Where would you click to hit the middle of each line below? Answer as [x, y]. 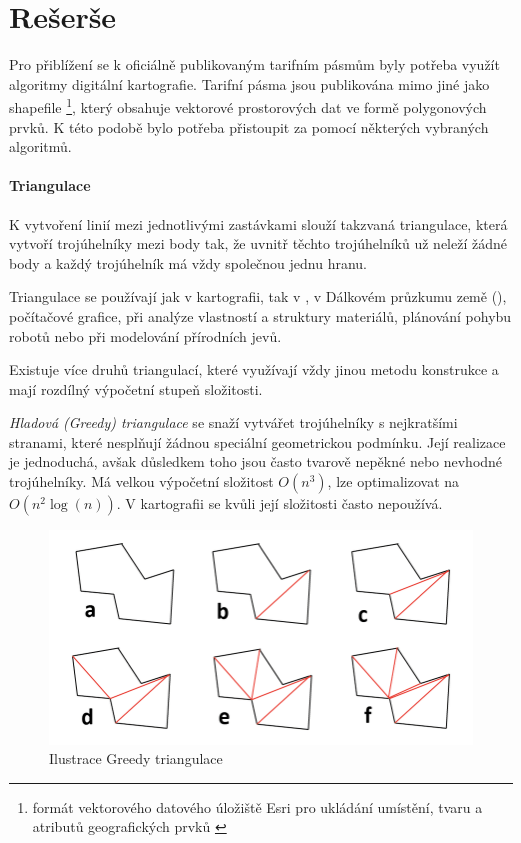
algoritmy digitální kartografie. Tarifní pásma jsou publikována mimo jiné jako [249, 83]
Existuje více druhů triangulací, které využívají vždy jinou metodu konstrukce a [254, 369]
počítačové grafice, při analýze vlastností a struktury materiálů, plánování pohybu [260, 315]
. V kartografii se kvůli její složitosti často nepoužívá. [279, 503]
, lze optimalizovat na [393, 481]
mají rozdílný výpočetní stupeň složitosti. [136, 388]
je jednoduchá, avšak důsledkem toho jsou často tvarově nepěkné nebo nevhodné [256, 461]
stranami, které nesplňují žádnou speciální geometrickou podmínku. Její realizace [257, 441]
